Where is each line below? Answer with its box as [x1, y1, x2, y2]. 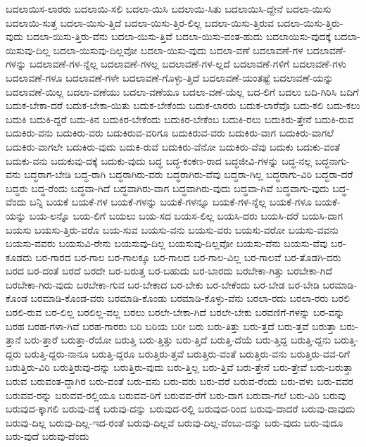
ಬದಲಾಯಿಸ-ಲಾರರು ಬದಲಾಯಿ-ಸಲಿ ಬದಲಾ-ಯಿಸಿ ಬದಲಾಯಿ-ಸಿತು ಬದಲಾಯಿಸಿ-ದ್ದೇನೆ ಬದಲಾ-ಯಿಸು [6, 1, 332, 15]
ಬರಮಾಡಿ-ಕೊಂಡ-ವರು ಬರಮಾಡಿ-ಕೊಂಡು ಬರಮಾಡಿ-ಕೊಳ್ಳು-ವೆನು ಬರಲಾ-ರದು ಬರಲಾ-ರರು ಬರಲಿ [30, 291, 350, 306]
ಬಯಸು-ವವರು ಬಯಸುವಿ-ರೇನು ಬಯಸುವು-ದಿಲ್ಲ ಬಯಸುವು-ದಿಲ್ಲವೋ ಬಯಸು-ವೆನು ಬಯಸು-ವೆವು [6, 236, 328, 251]
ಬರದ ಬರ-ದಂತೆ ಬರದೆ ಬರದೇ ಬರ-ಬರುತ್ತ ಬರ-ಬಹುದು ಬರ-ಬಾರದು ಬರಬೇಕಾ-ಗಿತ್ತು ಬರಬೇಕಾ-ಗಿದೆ [6, 263, 332, 278]
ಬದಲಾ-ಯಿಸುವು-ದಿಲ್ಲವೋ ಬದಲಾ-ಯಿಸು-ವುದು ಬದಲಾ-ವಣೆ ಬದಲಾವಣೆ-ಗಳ [53, 42, 303, 57]
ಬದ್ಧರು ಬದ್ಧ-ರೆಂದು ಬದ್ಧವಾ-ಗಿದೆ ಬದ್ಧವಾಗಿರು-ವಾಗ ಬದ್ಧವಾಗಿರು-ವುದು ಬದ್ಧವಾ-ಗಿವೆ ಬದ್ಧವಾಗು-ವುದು [6, 180, 329, 195]
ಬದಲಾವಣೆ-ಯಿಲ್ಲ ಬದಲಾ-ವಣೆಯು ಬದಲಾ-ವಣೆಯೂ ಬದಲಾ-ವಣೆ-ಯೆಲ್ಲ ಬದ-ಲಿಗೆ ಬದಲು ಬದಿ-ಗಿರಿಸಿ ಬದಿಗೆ [6, 84, 359, 99]
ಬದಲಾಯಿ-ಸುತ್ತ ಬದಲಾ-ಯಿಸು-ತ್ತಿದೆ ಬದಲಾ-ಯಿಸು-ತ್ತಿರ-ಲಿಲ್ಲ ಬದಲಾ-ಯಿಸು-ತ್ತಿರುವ [6, 15, 274, 30]
